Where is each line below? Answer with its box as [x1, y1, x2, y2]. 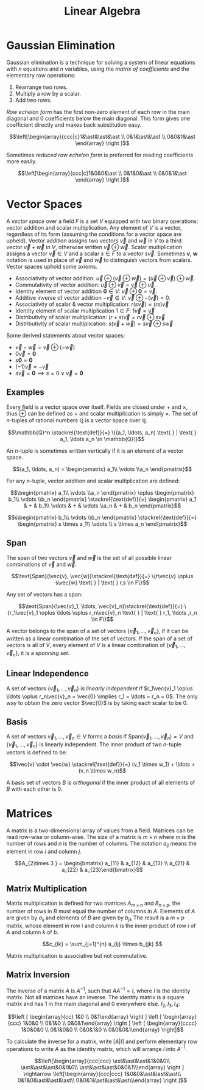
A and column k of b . [6, 929, 59, 936]
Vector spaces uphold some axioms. [6, 263, 98, 270]
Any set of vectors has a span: [6, 590, 83, 598]
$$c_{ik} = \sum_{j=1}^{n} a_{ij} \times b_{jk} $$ [42, 940, 163, 948]
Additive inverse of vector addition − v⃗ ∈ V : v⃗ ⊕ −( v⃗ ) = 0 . [15, 294, 171, 301]
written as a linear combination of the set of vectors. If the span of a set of [6, 635, 193, 642]
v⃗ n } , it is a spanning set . [6, 649, 70, 658]
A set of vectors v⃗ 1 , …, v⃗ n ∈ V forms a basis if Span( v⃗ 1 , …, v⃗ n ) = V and [6, 733, 194, 741]
